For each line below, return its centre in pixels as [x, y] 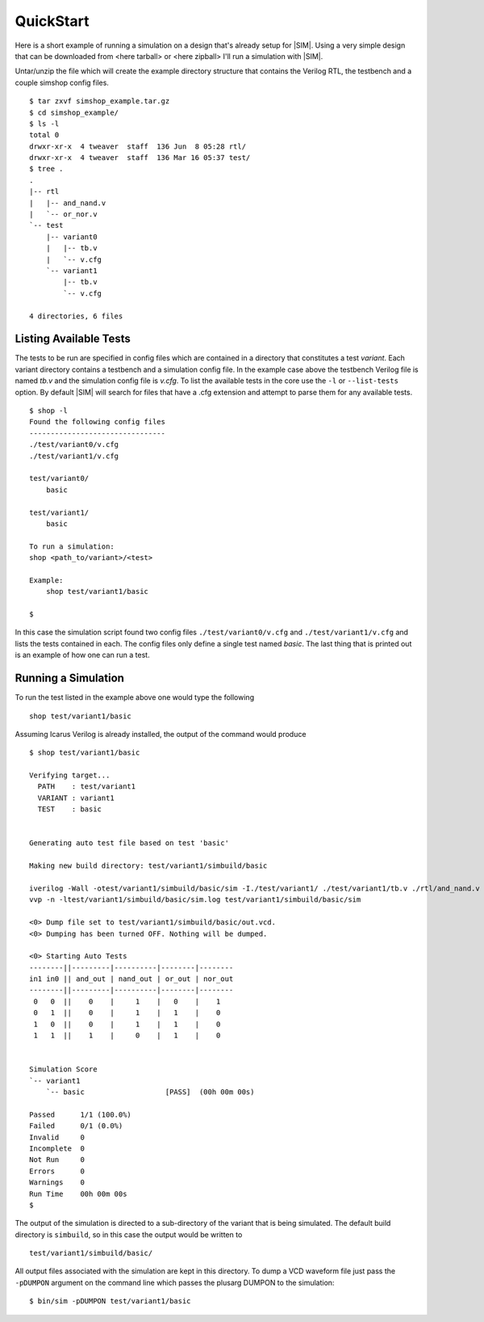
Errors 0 [57, 1171]
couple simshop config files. [62, 82]
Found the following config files [97, 422]
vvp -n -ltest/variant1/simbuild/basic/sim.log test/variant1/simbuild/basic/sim [195, 900]
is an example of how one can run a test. [82, 655]
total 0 [44, 135]
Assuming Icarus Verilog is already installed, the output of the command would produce [161, 734]
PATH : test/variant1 [87, 787]
